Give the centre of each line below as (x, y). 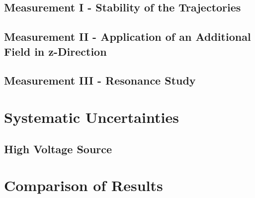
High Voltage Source (58, 148)
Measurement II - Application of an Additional (127, 37)
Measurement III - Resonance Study (100, 80)
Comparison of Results (84, 185)
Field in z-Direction (55, 51)
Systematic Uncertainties (91, 117)
